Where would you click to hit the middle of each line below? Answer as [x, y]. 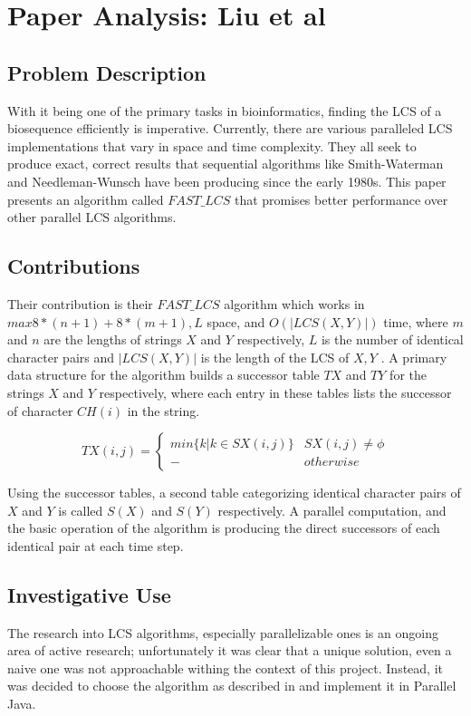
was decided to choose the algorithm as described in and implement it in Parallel [232, 686]
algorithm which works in [294, 303]
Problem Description [107, 72]
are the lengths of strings [113, 339]
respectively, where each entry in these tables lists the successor [275, 392]
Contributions [74, 266]
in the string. [163, 410]
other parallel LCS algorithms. [92, 217]
